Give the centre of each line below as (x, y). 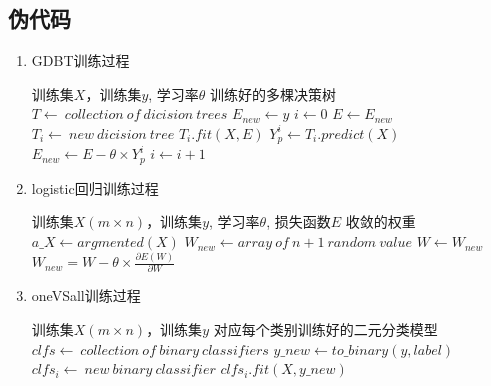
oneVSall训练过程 (86, 295)
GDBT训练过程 (80, 60)
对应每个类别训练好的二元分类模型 (325, 328)
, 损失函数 (298, 221)
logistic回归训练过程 (95, 187)
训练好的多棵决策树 (273, 93)
